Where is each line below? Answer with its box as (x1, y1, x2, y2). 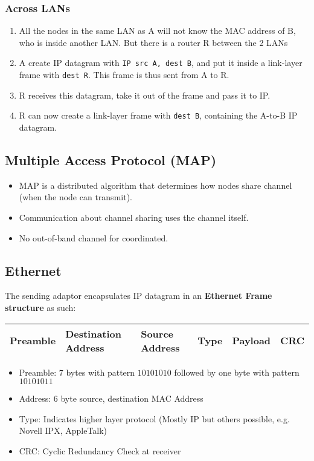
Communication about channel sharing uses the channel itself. (19, 211, 249, 223)
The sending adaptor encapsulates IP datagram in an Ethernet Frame (5, 289, 272, 302)
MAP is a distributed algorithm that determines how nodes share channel (19, 178, 292, 191)
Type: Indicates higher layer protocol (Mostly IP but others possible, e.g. (19, 412, 290, 425)
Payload (232, 333, 271, 348)
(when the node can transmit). (19, 191, 132, 203)
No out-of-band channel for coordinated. (19, 231, 168, 244)
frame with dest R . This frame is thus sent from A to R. (19, 68, 229, 81)
